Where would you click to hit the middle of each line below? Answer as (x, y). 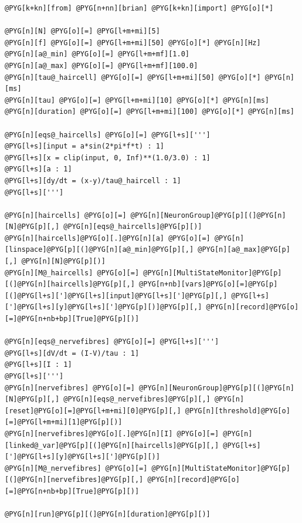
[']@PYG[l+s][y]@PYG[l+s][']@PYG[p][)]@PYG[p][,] (104, 307)
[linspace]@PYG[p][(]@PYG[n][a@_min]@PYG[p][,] (99, 250)
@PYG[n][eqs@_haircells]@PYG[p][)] (133, 227)
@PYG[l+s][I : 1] (38, 365)
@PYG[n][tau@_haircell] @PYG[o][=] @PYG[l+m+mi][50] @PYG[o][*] (133, 77)
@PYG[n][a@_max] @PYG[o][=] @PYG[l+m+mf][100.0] (101, 65)
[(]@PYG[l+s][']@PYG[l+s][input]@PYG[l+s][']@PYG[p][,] (116, 296)
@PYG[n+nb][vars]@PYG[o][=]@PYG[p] (208, 284)
